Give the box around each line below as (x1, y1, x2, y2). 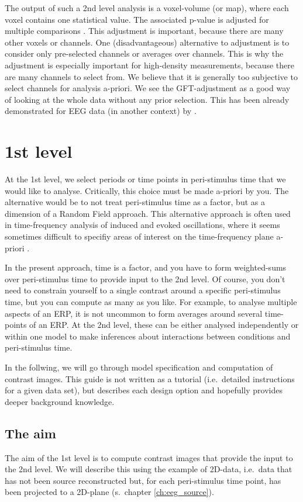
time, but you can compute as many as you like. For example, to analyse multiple (5, 296, 297, 307)
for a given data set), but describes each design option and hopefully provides (5, 384, 283, 396)
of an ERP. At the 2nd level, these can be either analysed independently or (29, 318, 299, 331)
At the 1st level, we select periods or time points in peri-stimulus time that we (5, 173, 286, 185)
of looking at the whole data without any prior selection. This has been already (5, 93, 290, 105)
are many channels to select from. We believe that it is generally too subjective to (5, 70, 298, 82)
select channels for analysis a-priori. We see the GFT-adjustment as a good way (5, 82, 291, 94)
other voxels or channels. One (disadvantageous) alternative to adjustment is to (5, 36, 290, 48)
